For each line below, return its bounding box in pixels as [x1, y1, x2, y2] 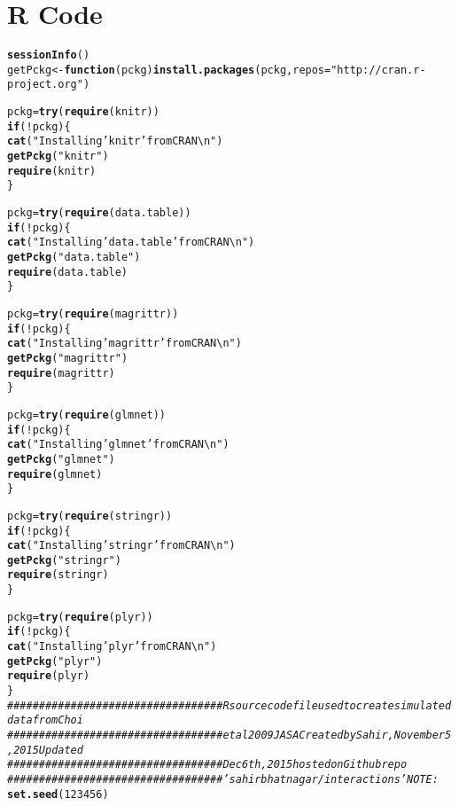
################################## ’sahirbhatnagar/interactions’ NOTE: [7, 773, 439, 786]
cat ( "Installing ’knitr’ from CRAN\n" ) [7, 135, 223, 148]
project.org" [7, 78, 83, 91]
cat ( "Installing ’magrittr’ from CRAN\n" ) [7, 337, 242, 350]
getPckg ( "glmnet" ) [7, 452, 115, 466]
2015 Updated [13, 743, 83, 756]
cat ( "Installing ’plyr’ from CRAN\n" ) [7, 640, 217, 653]
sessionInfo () [7, 49, 90, 62]
